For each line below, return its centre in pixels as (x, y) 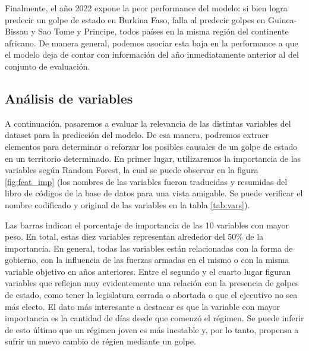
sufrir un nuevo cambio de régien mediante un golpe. (100, 341)
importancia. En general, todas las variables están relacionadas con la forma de (149, 248)
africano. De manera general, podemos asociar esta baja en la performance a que (152, 43)
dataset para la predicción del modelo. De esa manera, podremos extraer (137, 135)
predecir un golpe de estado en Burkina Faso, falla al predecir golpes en (135, 19)
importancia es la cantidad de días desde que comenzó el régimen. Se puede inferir (154, 318)
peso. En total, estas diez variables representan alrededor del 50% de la (134, 236)
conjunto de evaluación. (48, 66)
